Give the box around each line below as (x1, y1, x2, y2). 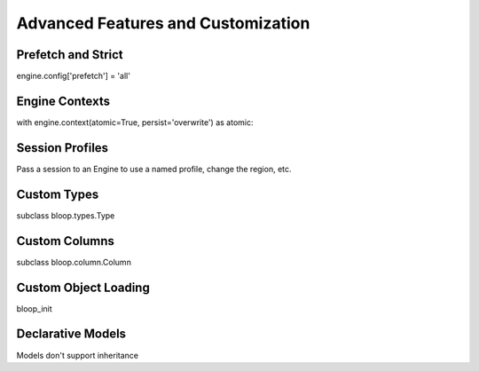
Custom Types (16, 186, 99, 201)
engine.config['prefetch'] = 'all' (16, 71, 130, 82)
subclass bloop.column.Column (16, 257, 132, 267)
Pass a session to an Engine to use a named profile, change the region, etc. (16, 163, 292, 174)
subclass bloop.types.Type (16, 209, 115, 221)
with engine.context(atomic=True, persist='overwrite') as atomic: (16, 116, 254, 128)
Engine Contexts (16, 93, 111, 108)
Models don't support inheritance (16, 350, 139, 360)
